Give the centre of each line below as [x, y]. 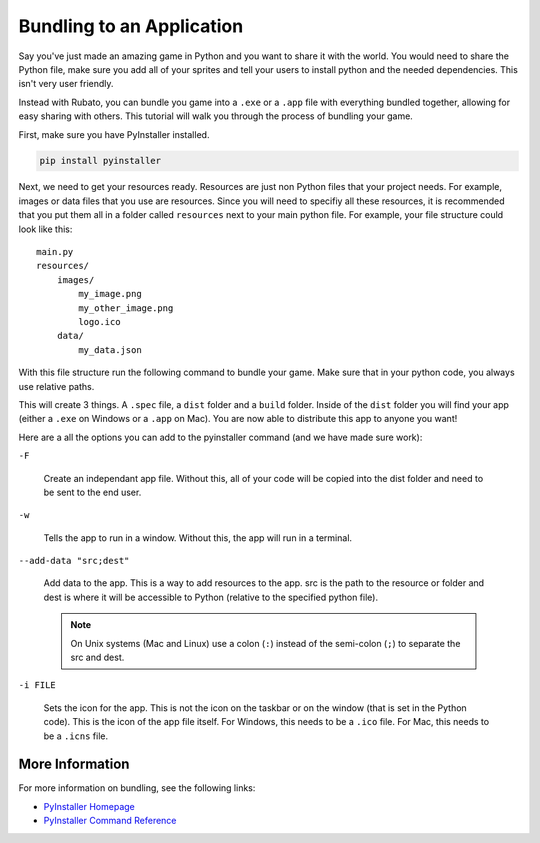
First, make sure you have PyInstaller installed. [114, 134]
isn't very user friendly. [66, 84]
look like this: [45, 229]
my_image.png [110, 294]
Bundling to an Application [131, 26]
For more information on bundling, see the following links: [137, 788]
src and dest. [97, 657]
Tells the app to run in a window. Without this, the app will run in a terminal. [198, 537]
